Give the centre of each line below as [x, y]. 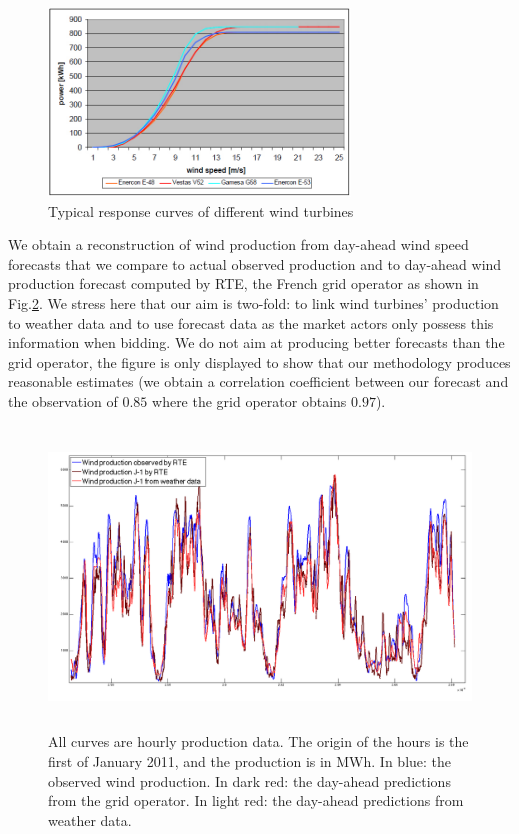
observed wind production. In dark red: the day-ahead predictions [249, 780]
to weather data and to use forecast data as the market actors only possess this [251, 322]
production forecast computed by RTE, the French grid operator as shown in [243, 283]
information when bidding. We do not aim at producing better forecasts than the [256, 342]
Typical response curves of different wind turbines [201, 210]
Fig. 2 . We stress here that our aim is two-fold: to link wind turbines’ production [253, 302]
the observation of [63, 400]
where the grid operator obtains [249, 400]
